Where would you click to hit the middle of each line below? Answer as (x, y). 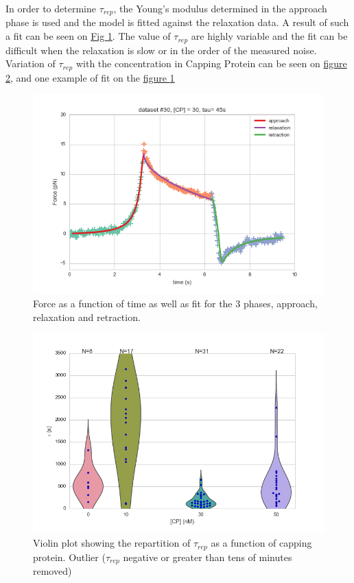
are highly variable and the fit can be (269, 36)
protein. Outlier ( (69, 557)
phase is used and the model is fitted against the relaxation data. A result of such (177, 22)
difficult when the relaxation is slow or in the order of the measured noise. (161, 50)
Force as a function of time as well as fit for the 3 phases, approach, (175, 304)
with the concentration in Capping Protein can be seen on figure (211, 63)
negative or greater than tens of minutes (208, 557)
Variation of (31, 63)
